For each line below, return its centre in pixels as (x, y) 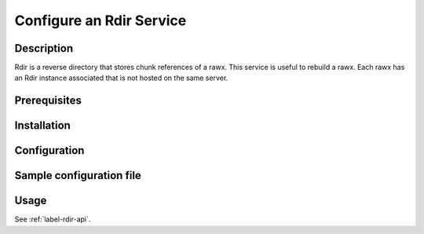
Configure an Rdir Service (101, 20)
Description (44, 48)
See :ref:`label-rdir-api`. (53, 219)
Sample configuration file (78, 175)
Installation (42, 126)
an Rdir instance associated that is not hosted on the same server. (121, 78)
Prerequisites (48, 101)
